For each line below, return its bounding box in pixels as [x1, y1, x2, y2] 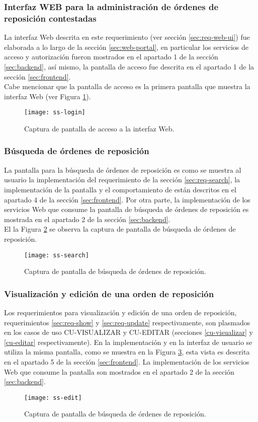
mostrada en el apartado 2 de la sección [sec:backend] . [4, 214, 170, 224]
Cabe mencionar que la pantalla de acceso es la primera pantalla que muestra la [4, 81, 250, 92]
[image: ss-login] [24, 109, 85, 116]
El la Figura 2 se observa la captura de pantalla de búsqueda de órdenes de [4, 224, 236, 234]
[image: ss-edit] [24, 394, 82, 401]
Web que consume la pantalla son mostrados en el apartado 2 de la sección [4, 366, 234, 377]
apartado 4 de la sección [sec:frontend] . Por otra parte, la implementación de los [4, 194, 250, 204]
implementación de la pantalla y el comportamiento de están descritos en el [4, 184, 236, 194]
